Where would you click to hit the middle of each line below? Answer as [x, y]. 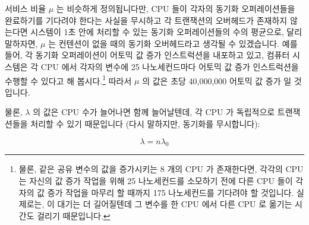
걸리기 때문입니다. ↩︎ [74, 215]
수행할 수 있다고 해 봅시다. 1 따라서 [68, 80]
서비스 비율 [26, 8]
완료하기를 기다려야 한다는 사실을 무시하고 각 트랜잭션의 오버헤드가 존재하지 [146, 20]
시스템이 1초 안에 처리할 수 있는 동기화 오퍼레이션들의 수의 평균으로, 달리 [166, 32]
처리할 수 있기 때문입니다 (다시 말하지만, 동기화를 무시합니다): [145, 123]
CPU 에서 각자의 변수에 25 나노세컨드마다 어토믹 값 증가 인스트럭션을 [170, 66]
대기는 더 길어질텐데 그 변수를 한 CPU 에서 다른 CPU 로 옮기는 [175, 204]
